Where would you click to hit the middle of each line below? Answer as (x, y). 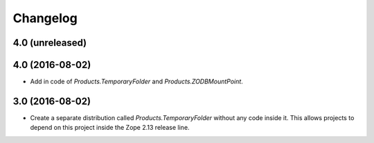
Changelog (45, 18)
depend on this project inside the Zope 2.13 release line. (110, 128)
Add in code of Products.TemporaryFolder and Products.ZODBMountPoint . (137, 82)
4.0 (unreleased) (50, 43)
